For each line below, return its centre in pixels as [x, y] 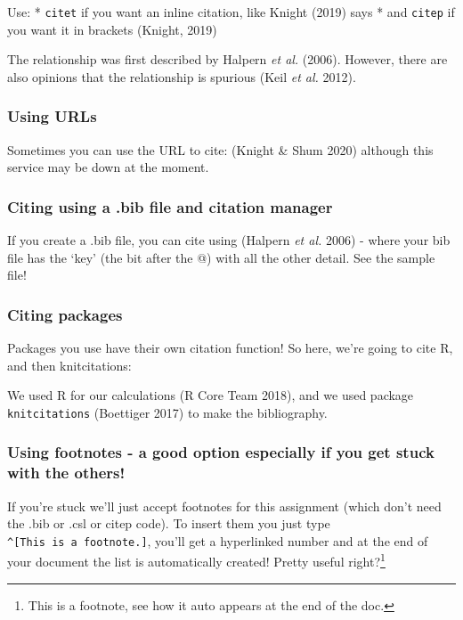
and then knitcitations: [69, 365]
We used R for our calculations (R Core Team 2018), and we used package [211, 395]
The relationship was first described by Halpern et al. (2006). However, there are [227, 59]
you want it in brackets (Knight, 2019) [112, 29]
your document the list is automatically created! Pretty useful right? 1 [196, 560]
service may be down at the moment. [108, 167]
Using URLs [52, 116]
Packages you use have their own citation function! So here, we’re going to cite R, [230, 348]
